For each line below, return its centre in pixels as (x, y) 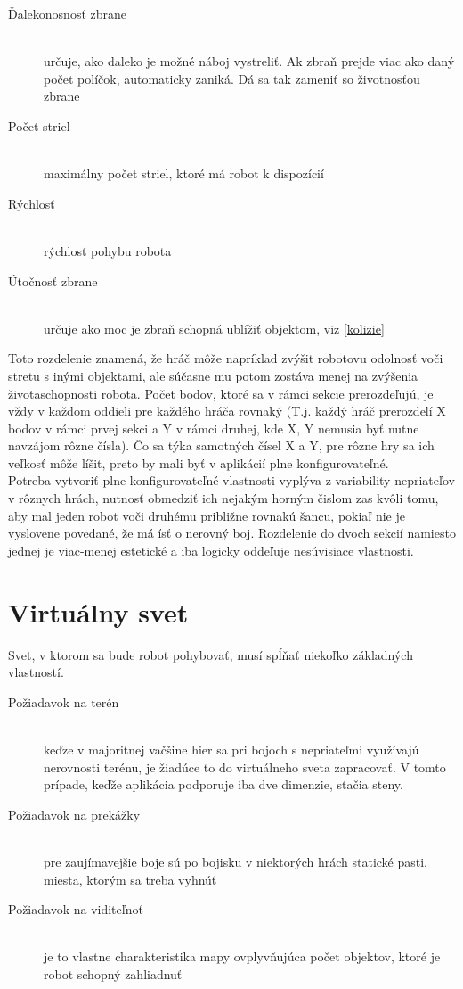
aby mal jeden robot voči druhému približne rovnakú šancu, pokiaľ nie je (207, 515)
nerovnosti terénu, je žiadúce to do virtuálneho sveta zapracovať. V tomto (245, 766)
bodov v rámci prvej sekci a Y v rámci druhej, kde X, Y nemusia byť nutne (214, 428)
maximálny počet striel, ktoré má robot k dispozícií (184, 173)
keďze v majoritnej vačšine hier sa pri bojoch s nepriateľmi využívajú (231, 749)
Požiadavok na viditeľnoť (76, 909)
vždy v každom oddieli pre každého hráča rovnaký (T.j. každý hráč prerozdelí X (227, 411)
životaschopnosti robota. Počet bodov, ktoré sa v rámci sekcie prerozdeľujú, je (221, 393)
